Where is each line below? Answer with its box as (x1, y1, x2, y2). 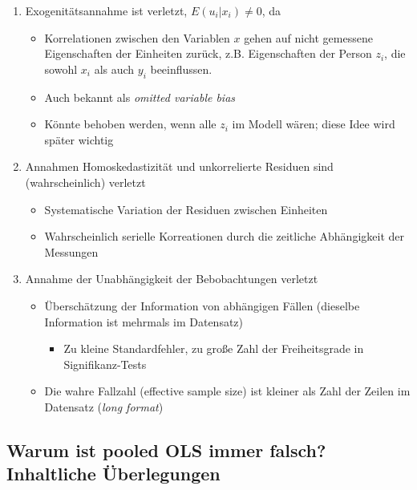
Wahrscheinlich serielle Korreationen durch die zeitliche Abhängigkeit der (44, 228, 404, 245)
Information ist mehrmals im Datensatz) (44, 313, 244, 330)
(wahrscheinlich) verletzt (25, 173, 146, 190)
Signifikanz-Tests (63, 355, 147, 372)
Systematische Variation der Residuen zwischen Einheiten (44, 200, 328, 217)
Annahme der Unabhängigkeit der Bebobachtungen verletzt (25, 270, 318, 287)
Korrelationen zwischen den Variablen (44, 29, 230, 46)
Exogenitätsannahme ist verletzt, (25, 2, 188, 18)
